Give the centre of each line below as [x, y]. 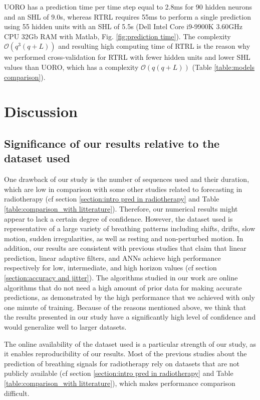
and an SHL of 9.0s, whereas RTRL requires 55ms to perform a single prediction [127, 16]
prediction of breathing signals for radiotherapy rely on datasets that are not [122, 363]
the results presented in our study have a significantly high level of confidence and [130, 317]
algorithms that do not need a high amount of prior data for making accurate [123, 287]
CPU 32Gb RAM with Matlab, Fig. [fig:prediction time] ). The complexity [117, 36]
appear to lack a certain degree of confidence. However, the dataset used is [118, 218]
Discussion [41, 111]
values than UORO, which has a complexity [71, 67]
